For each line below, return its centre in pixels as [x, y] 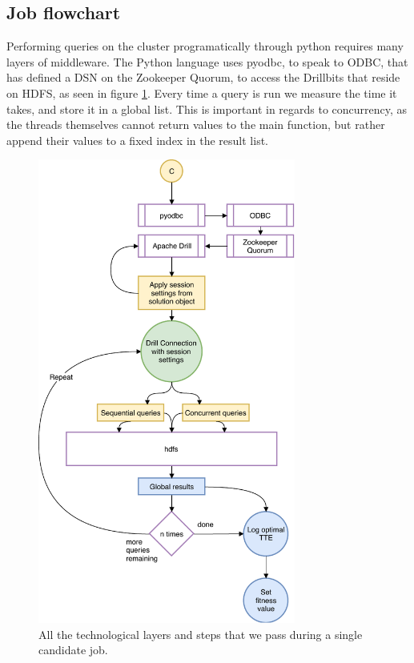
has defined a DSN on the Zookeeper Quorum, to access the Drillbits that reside [203, 77]
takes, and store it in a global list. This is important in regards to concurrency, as [207, 108]
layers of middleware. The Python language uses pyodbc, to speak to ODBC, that [207, 61]
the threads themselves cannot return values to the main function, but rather [196, 125]
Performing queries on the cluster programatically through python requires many [205, 46]
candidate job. [73, 650]
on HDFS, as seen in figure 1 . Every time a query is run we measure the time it [202, 92]
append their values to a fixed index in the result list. [137, 140]
